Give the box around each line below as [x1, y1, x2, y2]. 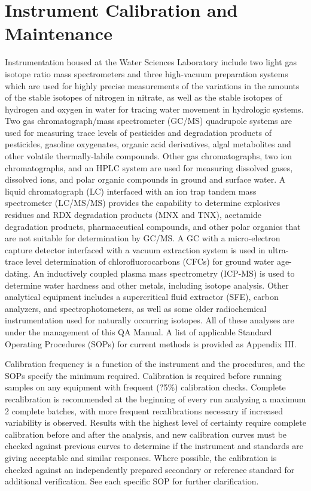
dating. [5, 267, 31, 279]
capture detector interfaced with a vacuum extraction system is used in [5, 243, 266, 256]
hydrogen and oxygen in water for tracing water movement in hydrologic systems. [5, 102, 304, 115]
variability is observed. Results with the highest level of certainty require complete [5, 416, 306, 429]
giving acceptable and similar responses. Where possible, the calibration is [5, 451, 277, 463]
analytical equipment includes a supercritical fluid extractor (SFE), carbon [5, 290, 279, 303]
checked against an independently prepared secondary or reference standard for [5, 463, 295, 475]
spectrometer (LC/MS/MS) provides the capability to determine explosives [5, 196, 280, 209]
